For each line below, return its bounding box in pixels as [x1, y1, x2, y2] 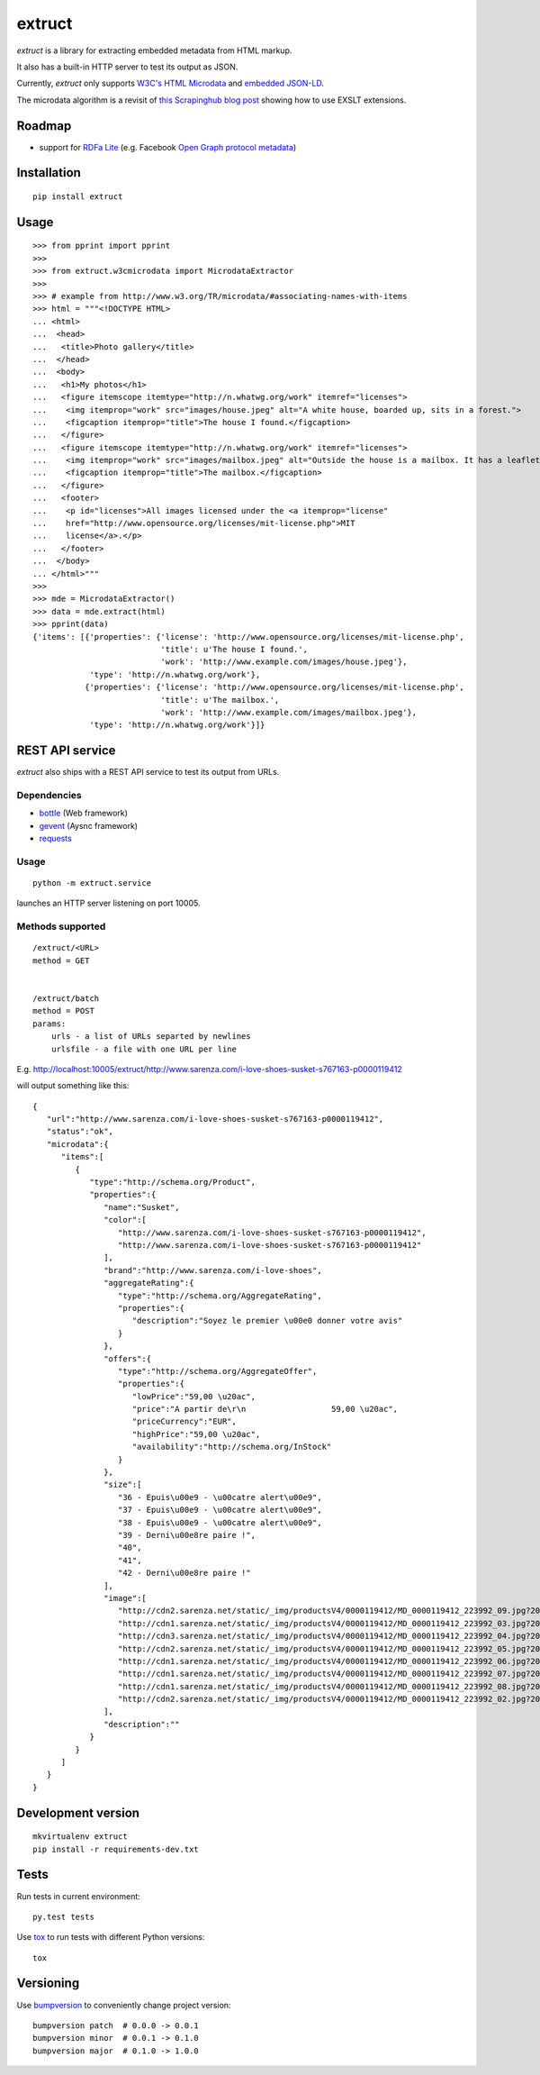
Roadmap [16, 118, 72, 133]
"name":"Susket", [103, 1202, 180, 1212]
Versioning [16, 1976, 80, 1991]
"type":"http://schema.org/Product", [89, 1177, 256, 1188]
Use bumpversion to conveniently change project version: [16, 1999, 231, 2010]
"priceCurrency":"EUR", [131, 1416, 238, 1427]
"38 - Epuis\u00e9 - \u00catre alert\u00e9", [117, 1517, 323, 1527]
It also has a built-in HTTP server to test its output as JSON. [16, 61, 238, 72]
